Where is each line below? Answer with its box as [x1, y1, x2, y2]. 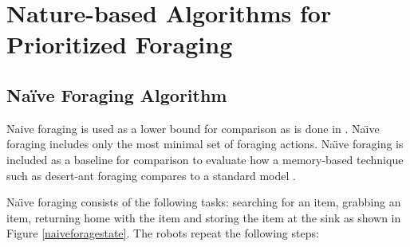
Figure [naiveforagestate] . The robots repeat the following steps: [6, 225, 319, 241]
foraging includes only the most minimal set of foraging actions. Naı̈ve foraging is [6, 135, 404, 152]
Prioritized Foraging [6, 28, 233, 61]
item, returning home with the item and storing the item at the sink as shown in [6, 209, 401, 225]
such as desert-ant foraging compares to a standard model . [6, 167, 296, 183]
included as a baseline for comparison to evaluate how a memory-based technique [6, 151, 404, 167]
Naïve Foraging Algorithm [6, 82, 227, 107]
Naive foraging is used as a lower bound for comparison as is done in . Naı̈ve [6, 120, 380, 136]
